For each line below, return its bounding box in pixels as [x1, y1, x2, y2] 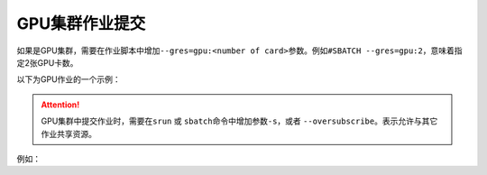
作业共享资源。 [41, 128, 96, 139]
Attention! [41, 99, 80, 110]
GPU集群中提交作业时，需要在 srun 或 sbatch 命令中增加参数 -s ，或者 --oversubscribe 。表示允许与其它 [41, 115, 438, 126]
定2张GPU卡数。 [16, 57, 78, 68]
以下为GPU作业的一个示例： [16, 74, 121, 85]
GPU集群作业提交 [16, 14, 146, 33]
